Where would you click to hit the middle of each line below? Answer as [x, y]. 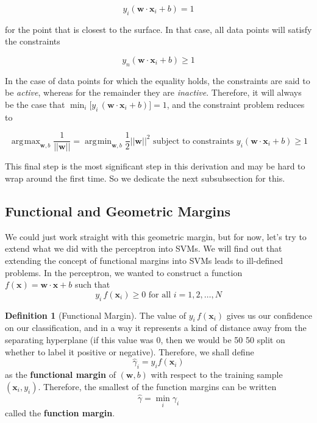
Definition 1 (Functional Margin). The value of [95, 315]
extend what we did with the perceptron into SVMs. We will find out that [144, 248]
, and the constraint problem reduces [236, 104]
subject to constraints [194, 141]
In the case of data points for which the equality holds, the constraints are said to [158, 80]
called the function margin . [60, 413]
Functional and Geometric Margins [118, 211]
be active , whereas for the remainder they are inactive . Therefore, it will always [153, 92]
